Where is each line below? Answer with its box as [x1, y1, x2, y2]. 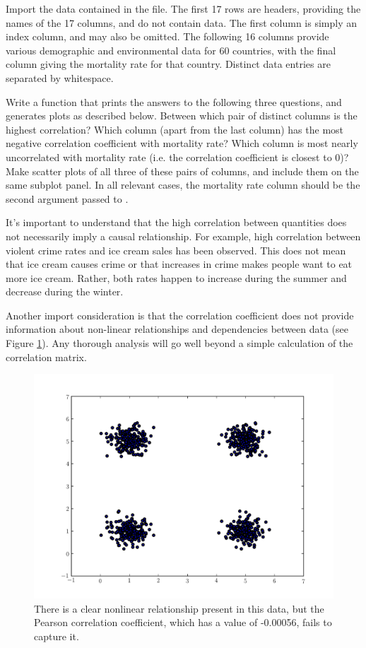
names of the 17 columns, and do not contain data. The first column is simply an [6, 15, 358, 30]
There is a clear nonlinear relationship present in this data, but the [34, 601, 324, 615]
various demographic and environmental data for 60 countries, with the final [6, 42, 336, 57]
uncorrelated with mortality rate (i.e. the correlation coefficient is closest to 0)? [6, 149, 349, 164]
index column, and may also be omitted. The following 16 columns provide [6, 29, 329, 44]
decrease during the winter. [6, 284, 124, 299]
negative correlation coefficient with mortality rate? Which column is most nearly [6, 136, 358, 151]
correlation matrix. [6, 349, 87, 364]
